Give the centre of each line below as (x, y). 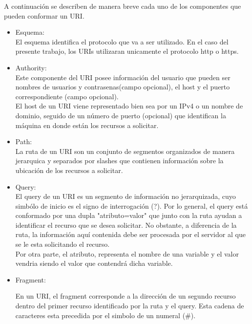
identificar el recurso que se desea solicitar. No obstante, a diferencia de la (126, 225)
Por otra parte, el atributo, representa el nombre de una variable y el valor (127, 253)
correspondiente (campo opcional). (67, 96)
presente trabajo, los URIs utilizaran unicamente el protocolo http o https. (127, 51)
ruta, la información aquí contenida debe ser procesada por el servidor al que (130, 234)
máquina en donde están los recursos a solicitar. (87, 125)
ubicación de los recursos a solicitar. (69, 170)
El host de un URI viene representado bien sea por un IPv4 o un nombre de (129, 106)
